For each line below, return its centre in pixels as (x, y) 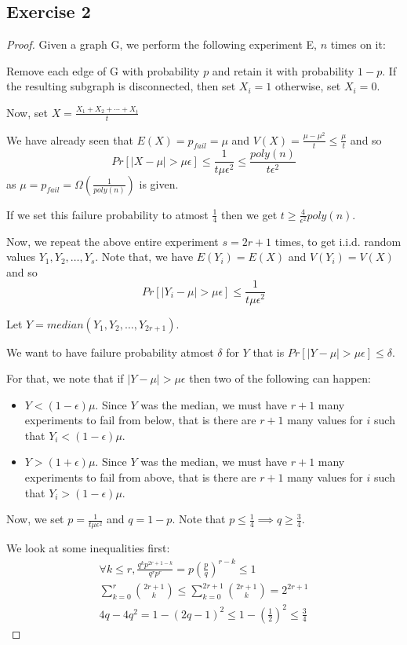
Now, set (27, 112)
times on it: (358, 44)
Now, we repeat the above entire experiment (113, 241)
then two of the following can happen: (280, 378)
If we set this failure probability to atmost (107, 214)
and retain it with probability (283, 70)
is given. (159, 183)
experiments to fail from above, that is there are (140, 477)
